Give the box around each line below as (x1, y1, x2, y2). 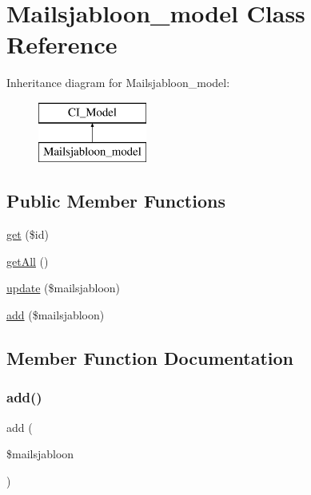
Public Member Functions (6, 188, 225, 213)
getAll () (6, 252, 49, 269)
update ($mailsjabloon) (6, 279, 121, 296)
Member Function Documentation (6, 346, 294, 370)
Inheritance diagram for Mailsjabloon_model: (6, 74, 230, 91)
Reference (6, 28, 118, 61)
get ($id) (6, 226, 49, 243)
